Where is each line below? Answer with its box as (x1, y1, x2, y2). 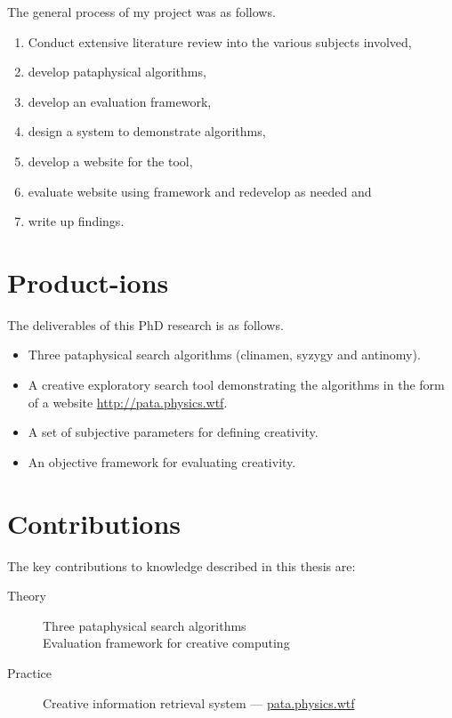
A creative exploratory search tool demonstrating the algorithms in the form (28, 375, 445, 394)
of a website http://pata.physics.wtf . (28, 392, 228, 411)
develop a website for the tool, (28, 151, 193, 170)
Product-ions (7, 263, 169, 300)
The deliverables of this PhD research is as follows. (7, 315, 284, 334)
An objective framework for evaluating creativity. (28, 452, 296, 471)
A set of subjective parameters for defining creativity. (28, 423, 319, 441)
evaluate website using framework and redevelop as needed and (28, 182, 372, 200)
